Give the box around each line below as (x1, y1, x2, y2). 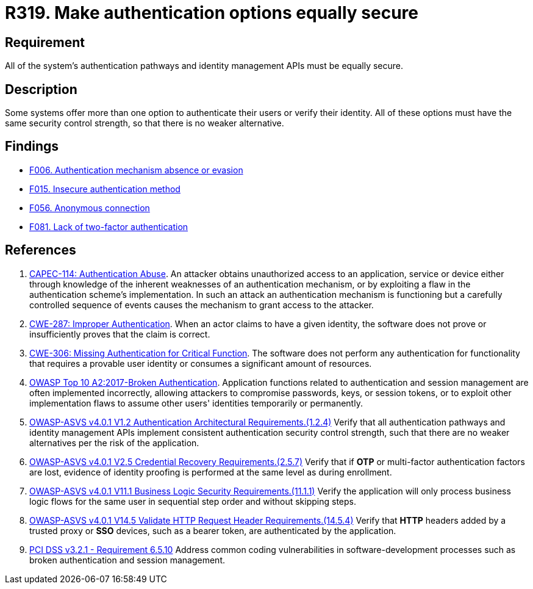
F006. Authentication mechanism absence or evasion (29, 164, 243, 175)
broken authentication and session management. (29, 554, 226, 565)
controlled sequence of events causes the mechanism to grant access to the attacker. (29, 299, 374, 310)
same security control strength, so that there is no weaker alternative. (5, 118, 284, 129)
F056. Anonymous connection (29, 202, 150, 213)
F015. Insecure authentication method (29, 183, 181, 194)
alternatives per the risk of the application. (29, 437, 199, 448)
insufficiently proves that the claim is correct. (29, 328, 210, 339)
